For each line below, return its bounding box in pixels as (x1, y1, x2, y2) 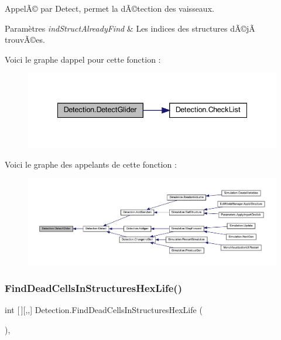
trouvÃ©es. (5, 33, 45, 46)
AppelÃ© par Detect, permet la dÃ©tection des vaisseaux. (5, 2, 214, 14)
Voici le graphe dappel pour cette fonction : (5, 53, 161, 65)
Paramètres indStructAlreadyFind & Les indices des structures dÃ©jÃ (5, 22, 255, 34)
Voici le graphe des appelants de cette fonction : (5, 158, 177, 170)
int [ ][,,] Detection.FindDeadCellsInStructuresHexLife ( (5, 304, 203, 316)
